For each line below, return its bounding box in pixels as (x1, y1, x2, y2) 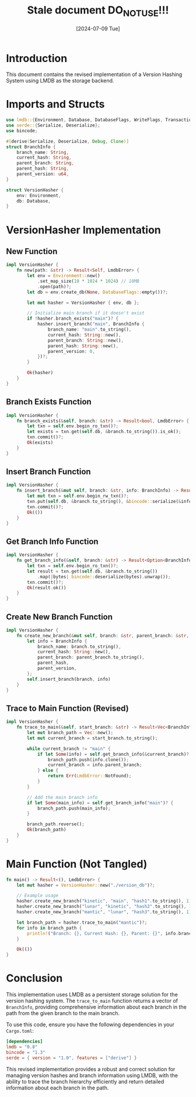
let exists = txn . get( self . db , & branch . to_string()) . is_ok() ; (27, 428, 181, 435)
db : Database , (16, 198, 51, 204)
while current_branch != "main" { (27, 746, 111, 752)
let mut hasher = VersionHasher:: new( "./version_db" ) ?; (16, 882, 156, 888)
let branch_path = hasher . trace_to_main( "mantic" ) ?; (16, 920, 148, 925)
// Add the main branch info (27, 794, 98, 800)
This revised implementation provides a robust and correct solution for (6, 1065, 176, 1072)
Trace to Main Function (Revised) (6, 703, 129, 713)
